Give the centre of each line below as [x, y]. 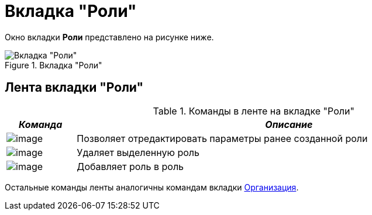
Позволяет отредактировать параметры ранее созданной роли [222, 138]
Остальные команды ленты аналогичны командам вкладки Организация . [152, 187]
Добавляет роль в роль [130, 166]
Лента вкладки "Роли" [74, 88]
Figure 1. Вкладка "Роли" [54, 65]
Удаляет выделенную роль [138, 152]
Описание [289, 124]
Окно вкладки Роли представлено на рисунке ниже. [109, 37]
